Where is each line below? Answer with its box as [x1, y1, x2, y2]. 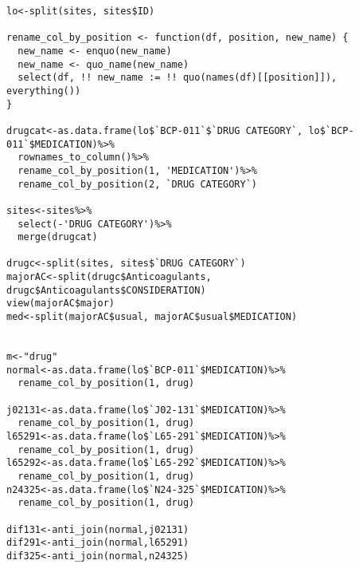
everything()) [6, 85, 81, 97]
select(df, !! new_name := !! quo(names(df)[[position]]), [18, 72, 338, 84]
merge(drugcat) [18, 231, 98, 243]
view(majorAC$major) [6, 298, 115, 310]
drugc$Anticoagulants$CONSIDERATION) [6, 284, 206, 296]
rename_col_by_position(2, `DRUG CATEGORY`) [18, 178, 257, 190]
